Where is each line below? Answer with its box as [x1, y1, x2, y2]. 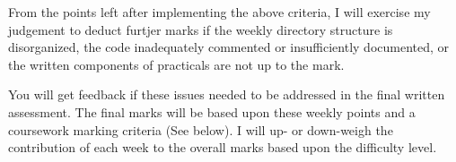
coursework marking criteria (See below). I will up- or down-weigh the [8, 120, 393, 139]
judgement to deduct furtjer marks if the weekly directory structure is [8, 20, 393, 38]
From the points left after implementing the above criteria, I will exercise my [8, 3, 431, 21]
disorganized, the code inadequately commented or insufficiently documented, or [8, 38, 450, 56]
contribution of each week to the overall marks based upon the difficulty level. [8, 138, 437, 157]
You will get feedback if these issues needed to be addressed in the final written [8, 85, 445, 104]
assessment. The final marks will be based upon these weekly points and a [8, 102, 416, 121]
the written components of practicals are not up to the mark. [8, 55, 345, 73]
